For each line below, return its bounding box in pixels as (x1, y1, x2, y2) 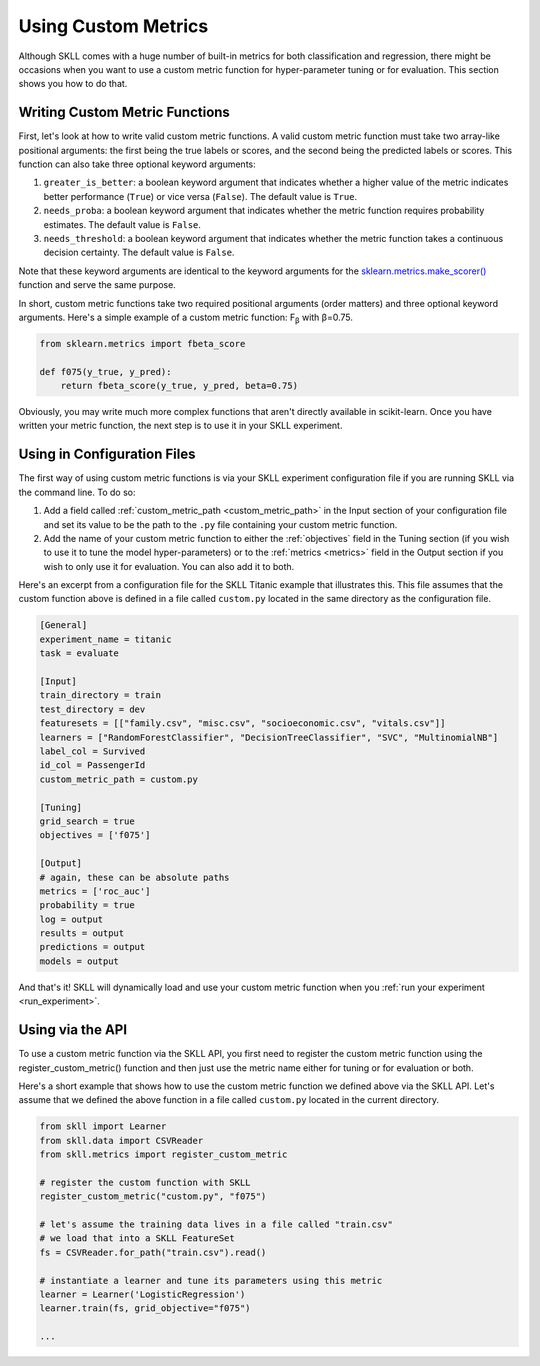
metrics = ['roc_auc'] (39, 885, 151, 897)
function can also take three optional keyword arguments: (18, 158, 257, 170)
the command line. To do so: (18, 486, 136, 498)
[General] (39, 620, 88, 631)
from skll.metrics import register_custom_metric (39, 1149, 288, 1160)
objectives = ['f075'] (39, 830, 151, 841)
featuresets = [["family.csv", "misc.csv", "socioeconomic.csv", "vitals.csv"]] (39, 718, 446, 729)
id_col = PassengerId (39, 760, 146, 771)
